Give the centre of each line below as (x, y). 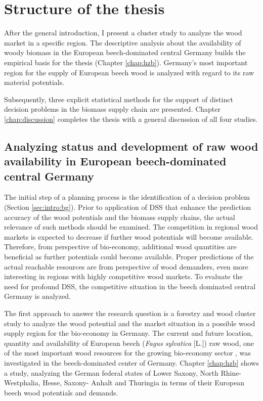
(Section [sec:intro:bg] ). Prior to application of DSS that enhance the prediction (127, 207)
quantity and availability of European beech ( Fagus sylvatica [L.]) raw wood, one (129, 343)
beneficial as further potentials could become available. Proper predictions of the (129, 257)
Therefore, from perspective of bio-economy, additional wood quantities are (120, 247)
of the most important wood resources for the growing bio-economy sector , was (127, 353)
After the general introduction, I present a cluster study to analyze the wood (123, 33)
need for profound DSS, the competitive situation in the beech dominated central (130, 286)
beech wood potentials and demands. (61, 392)
